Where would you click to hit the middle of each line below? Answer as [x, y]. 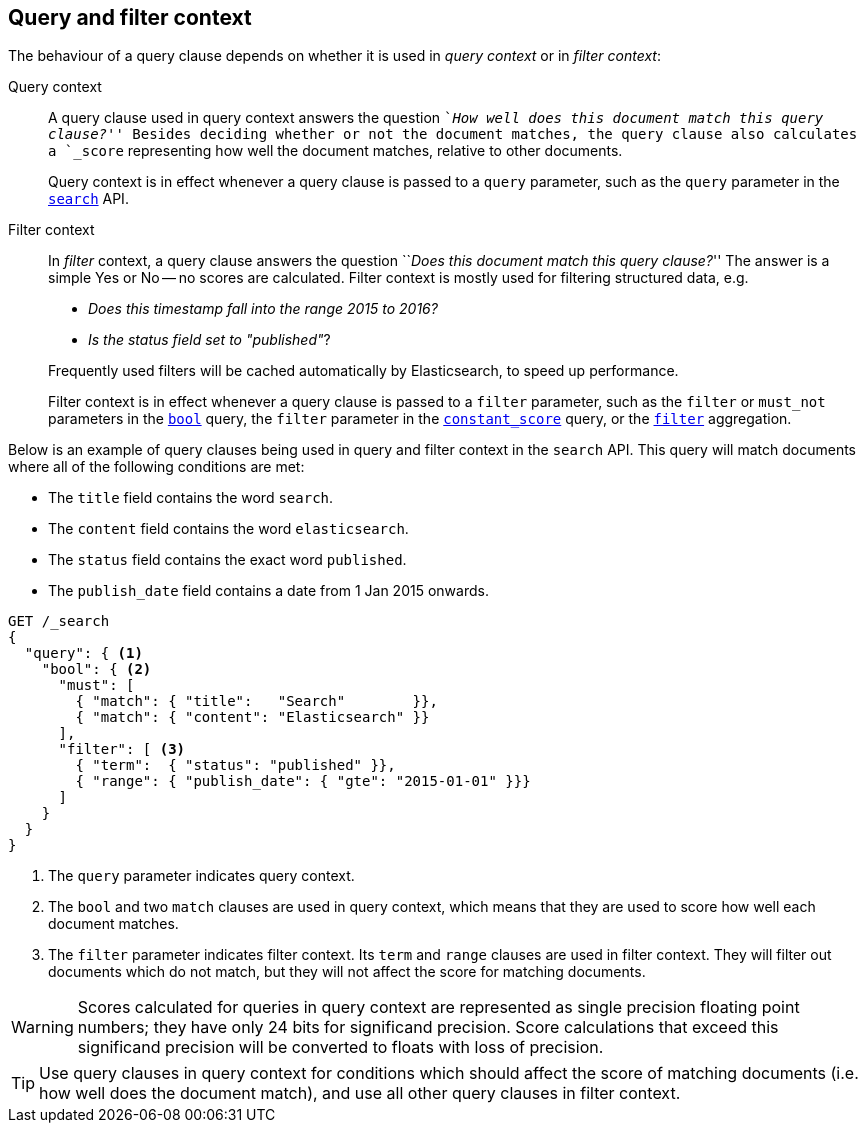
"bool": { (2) [96, 669]
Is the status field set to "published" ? [209, 340]
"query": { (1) [83, 653]
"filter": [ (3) [122, 749]
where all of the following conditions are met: [156, 467]
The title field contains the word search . [191, 498]
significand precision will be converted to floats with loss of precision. [340, 1047]
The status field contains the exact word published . [227, 560]
